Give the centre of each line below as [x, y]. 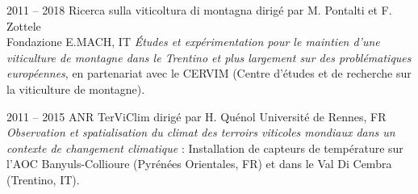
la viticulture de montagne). [76, 89]
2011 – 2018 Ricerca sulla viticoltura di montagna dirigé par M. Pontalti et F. [199, 10]
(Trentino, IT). [43, 179]
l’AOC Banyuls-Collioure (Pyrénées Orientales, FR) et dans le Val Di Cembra [199, 164]
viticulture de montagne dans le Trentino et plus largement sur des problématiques [209, 57]
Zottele [24, 25]
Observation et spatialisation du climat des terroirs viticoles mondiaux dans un [201, 132]
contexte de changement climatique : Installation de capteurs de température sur [205, 148]
